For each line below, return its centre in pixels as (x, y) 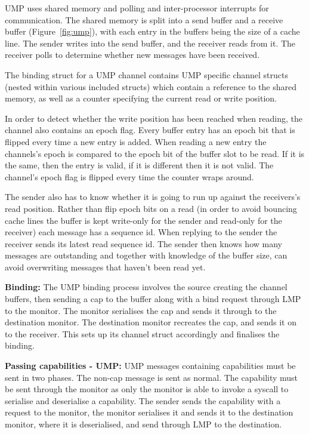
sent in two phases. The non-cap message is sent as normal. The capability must (152, 377)
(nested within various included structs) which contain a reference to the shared (151, 86)
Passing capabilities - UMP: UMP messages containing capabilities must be (150, 366)
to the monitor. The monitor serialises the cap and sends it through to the (141, 310)
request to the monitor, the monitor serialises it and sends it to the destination (149, 412)
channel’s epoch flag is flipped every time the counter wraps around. (129, 176)
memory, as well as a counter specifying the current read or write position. (141, 98)
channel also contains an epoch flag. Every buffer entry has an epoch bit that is (150, 130)
